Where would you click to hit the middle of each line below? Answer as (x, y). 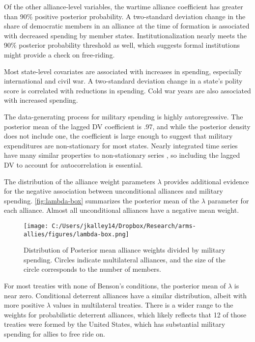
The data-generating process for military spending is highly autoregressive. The (124, 116)
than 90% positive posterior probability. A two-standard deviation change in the (125, 16)
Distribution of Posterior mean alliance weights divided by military (125, 250)
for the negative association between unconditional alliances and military (113, 191)
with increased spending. (41, 100)
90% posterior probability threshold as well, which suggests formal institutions (122, 45)
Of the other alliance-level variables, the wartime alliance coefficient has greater (124, 6)
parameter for (228, 200)
